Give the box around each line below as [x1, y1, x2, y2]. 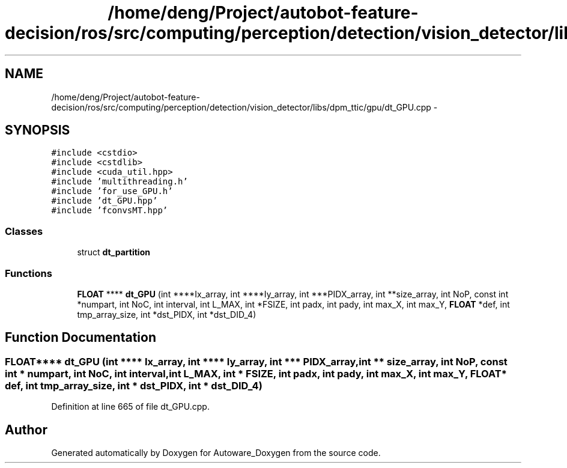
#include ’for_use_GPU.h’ [51, 186, 173, 196]
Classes [5, 225, 43, 237]
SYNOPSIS [5, 123, 70, 138]
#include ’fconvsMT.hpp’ [51, 205, 168, 216]
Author [5, 422, 47, 437]
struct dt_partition [77, 247, 150, 258]
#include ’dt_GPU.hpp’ [51, 196, 158, 206]
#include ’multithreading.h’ [51, 177, 188, 187]
